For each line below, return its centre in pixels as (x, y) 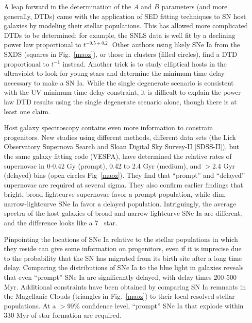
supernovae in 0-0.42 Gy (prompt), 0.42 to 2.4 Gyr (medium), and (103, 165)
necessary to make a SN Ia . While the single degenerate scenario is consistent (119, 82)
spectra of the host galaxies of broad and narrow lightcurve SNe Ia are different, (123, 213)
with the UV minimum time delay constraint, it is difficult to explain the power (122, 92)
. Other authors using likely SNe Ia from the (174, 44)
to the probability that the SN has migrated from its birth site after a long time (123, 258)
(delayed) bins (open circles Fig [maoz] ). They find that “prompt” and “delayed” (125, 175)
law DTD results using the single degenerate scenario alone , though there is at (120, 101)
